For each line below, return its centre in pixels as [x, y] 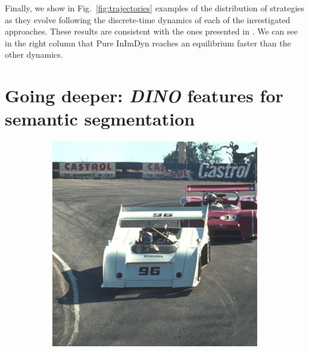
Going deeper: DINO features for [144, 96]
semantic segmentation [100, 119]
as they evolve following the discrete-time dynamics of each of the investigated [148, 19]
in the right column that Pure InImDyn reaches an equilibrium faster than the [148, 43]
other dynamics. [34, 54]
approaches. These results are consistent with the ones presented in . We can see [151, 31]
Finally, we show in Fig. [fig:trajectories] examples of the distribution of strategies [155, 8]
